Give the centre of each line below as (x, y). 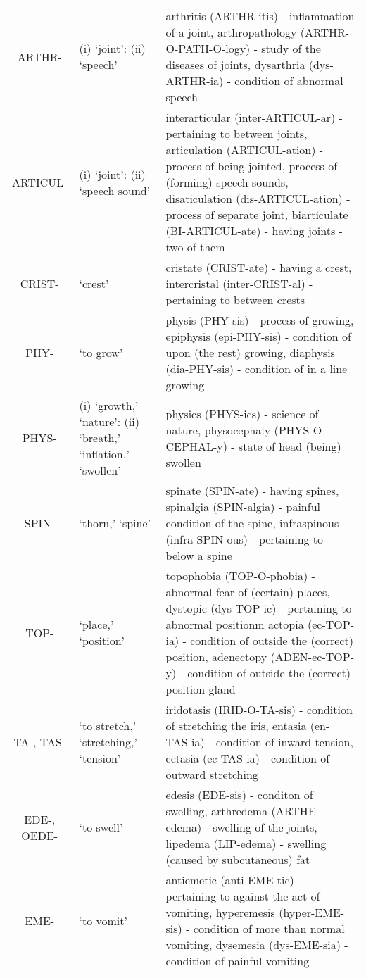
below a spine (199, 555)
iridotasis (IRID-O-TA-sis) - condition (259, 709)
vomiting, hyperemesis (220, 912)
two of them (195, 247)
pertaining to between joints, (236, 133)
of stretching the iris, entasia (236, 726)
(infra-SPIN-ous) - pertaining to (245, 539)
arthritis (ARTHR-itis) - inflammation (260, 16)
